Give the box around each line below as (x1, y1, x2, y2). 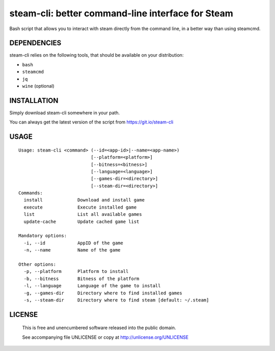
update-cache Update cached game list (23, 218, 140, 224)
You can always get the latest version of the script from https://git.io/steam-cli (9, 119, 174, 125)
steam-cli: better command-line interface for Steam (9, 8, 234, 19)
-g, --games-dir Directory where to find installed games (23, 290, 183, 296)
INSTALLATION (9, 96, 59, 105)
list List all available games (23, 212, 142, 217)
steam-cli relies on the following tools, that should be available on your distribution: (9, 52, 184, 58)
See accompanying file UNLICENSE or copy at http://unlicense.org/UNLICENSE (22, 334, 188, 340)
